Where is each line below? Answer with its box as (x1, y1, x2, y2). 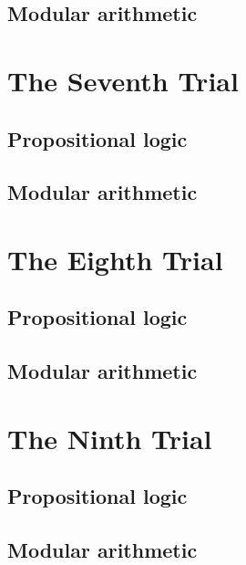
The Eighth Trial (7, 240, 223, 277)
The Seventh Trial (7, 61, 239, 99)
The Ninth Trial (7, 419, 212, 456)
